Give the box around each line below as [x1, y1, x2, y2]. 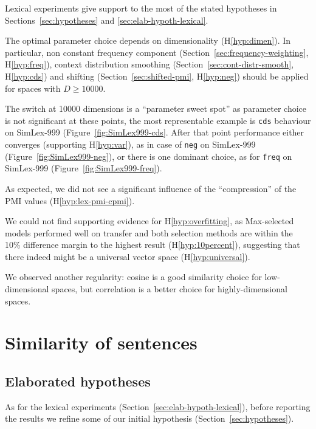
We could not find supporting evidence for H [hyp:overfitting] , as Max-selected [5, 214, 294, 227]
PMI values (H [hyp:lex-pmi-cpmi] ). [5, 194, 135, 207]
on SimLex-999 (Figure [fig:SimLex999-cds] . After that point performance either [5, 126, 304, 139]
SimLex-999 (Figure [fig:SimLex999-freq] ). [5, 162, 162, 174]
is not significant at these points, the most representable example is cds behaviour [5, 114, 311, 126]
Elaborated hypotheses [5, 372, 151, 391]
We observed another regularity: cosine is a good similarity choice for [5, 270, 262, 283]
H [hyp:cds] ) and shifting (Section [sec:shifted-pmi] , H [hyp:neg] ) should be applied [5, 69, 309, 82]
